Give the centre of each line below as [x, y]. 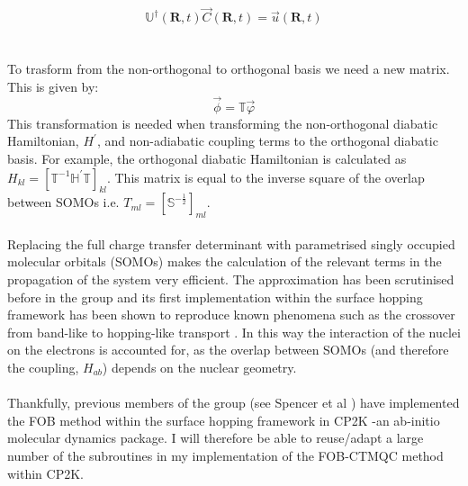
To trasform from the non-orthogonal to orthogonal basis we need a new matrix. [229, 69]
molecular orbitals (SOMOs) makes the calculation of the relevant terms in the [225, 261]
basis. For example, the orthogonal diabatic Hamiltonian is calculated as [207, 158]
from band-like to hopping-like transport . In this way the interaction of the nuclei [234, 332]
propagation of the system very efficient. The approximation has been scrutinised [231, 279]
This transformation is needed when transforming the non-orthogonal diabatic [223, 123]
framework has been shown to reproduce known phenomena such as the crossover [231, 315]
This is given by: [53, 86]
